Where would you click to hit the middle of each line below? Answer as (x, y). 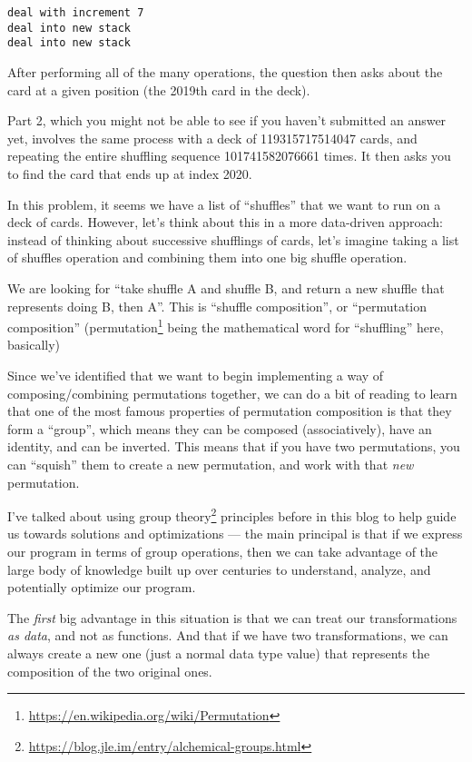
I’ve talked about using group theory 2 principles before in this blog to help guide (232, 515)
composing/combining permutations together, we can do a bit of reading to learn (232, 393)
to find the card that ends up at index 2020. (130, 173)
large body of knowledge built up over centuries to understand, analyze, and (219, 569)
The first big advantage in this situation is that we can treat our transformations (232, 617)
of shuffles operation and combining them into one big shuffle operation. (207, 257)
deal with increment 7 (76, 13)
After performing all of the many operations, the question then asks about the (225, 71)
